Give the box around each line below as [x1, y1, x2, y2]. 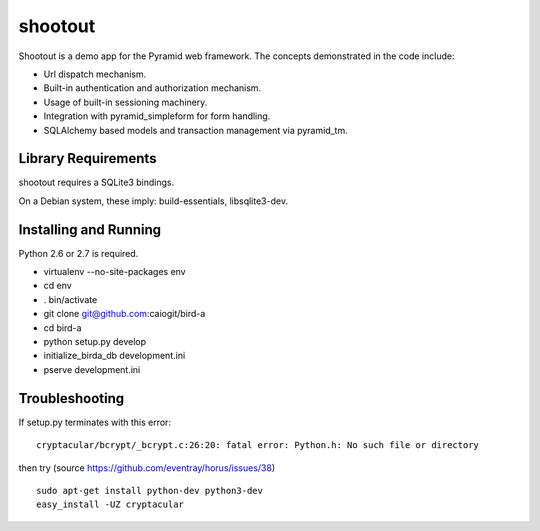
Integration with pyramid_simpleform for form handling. [43, 110, 271, 122]
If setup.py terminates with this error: [18, 416, 172, 428]
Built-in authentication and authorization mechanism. [43, 82, 262, 94]
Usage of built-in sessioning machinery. [43, 96, 208, 108]
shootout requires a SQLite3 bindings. [18, 176, 175, 189]
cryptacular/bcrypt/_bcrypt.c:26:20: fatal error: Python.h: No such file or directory [36, 440, 480, 451]
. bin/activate [43, 293, 98, 305]
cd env [43, 280, 72, 292]
